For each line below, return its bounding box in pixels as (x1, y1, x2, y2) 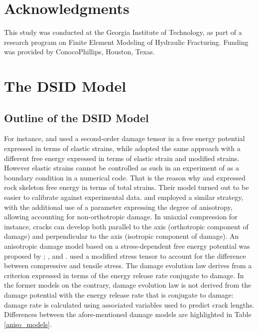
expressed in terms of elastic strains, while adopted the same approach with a (4, 143, 241, 154)
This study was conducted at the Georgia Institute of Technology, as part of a (4, 27, 242, 37)
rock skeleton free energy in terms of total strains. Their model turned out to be (4, 182, 249, 192)
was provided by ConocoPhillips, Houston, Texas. (4, 46, 155, 57)
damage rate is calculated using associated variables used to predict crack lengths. (4, 299, 255, 310)
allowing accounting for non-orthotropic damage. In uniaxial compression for (4, 211, 238, 222)
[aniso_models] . (4, 319, 52, 329)
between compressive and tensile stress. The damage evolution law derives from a (4, 260, 252, 271)
